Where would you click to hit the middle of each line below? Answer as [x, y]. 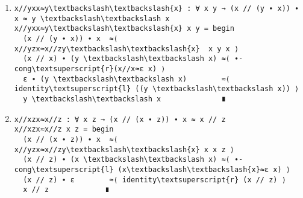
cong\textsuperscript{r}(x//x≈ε [79, 69]
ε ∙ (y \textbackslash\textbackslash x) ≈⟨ [127, 79]
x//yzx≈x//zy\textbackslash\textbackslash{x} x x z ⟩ [124, 149]
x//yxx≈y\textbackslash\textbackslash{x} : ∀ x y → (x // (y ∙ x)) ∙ [157, 8]
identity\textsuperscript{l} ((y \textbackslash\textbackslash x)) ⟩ [157, 89]
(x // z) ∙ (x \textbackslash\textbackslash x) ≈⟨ [127, 160]
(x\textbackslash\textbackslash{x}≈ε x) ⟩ [204, 169]
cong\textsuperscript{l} [64, 169]
